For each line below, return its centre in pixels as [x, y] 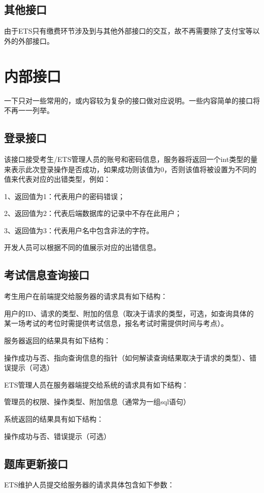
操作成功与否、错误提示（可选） [57, 436]
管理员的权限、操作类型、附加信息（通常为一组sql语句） [97, 402]
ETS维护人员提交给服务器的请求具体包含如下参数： [89, 485]
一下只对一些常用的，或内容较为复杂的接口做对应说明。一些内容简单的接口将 [132, 100]
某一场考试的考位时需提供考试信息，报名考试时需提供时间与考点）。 [116, 323]
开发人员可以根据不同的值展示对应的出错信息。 [82, 247]
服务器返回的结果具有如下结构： [57, 340]
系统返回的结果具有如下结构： [54, 419]
